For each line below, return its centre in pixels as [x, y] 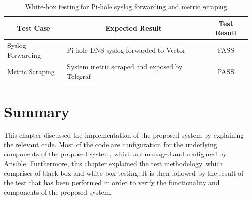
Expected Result [134, 28]
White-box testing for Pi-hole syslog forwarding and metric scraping [126, 6]
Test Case [34, 28]
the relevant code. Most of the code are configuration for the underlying [110, 144]
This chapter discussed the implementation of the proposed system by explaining [124, 135]
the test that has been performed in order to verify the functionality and [112, 182]
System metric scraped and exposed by [125, 67]
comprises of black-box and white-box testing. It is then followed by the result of [124, 173]
